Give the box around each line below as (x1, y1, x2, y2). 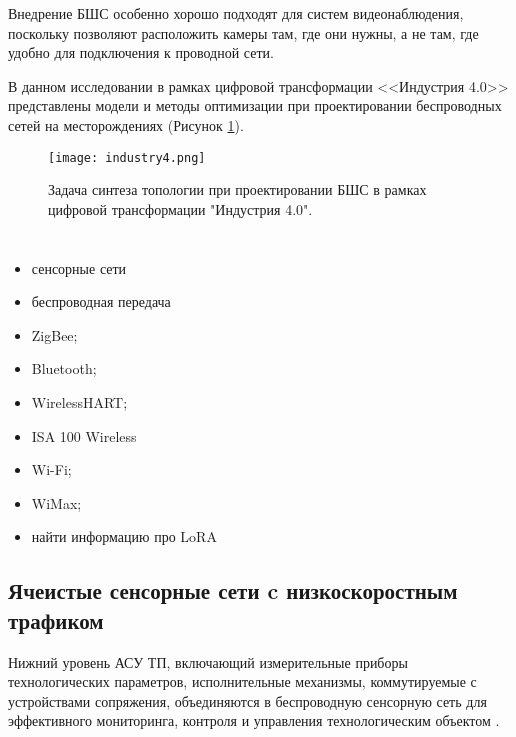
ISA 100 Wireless (31, 425, 137, 446)
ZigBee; (31, 324, 78, 345)
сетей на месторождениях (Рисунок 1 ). (8, 114, 244, 135)
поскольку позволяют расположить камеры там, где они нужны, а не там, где (8, 22, 479, 43)
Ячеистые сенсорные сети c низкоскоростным (8, 575, 458, 606)
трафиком (8, 604, 104, 635)
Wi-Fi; (31, 459, 72, 480)
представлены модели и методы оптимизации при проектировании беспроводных (8, 95, 502, 116)
